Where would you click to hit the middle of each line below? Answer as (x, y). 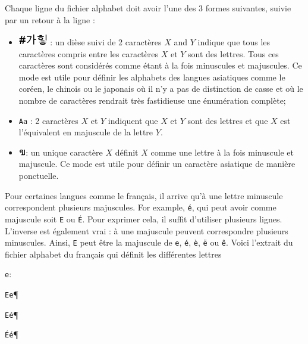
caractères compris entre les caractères (88, 53)
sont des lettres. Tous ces (233, 53)
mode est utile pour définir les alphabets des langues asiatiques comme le (152, 77)
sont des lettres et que (228, 120)
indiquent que (133, 120)
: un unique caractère (64, 152)
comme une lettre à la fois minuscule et (222, 152)
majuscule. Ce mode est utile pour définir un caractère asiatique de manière (157, 164)
